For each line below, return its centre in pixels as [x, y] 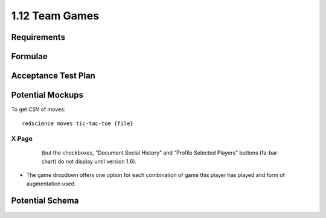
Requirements [38, 37]
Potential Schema [45, 201]
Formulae [29, 56]
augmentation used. [51, 184]
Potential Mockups [47, 95]
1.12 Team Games [55, 16]
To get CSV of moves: [38, 109]
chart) [49, 161]
